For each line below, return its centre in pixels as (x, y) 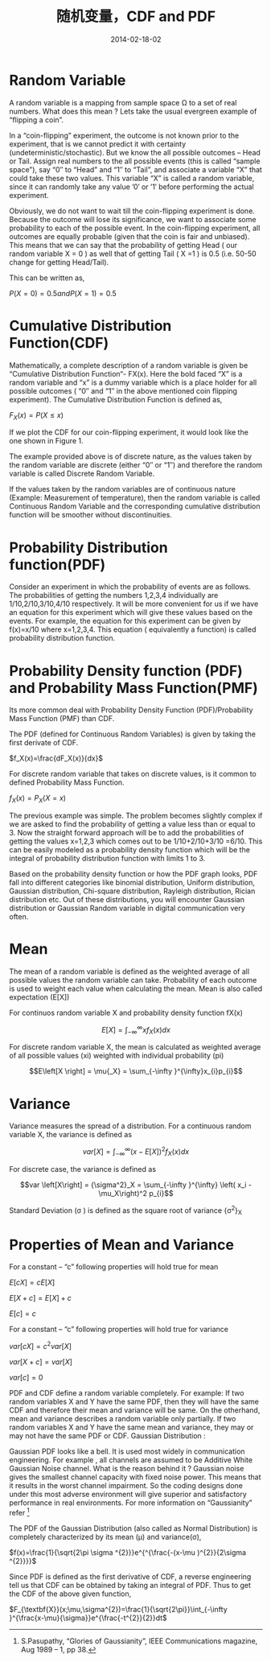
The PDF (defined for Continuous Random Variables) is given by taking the (133, 734)
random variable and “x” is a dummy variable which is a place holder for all (133, 382)
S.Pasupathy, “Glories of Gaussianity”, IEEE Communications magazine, (139, 1641)
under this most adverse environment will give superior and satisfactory (128, 1494)
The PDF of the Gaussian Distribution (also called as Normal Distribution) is (133, 1528)
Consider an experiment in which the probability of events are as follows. (130, 587)
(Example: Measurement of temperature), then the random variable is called (135, 498)
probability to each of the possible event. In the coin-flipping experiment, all (135, 228)
